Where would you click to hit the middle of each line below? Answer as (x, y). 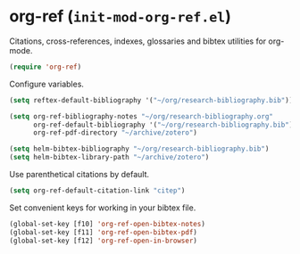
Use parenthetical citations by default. (79, 175)
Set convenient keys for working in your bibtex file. (103, 208)
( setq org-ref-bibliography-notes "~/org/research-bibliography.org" (142, 116)
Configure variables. (47, 84)
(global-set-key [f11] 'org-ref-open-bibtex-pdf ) (104, 232)
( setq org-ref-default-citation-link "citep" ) (97, 191)
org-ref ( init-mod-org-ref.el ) (121, 16)
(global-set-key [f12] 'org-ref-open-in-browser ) (104, 241)
